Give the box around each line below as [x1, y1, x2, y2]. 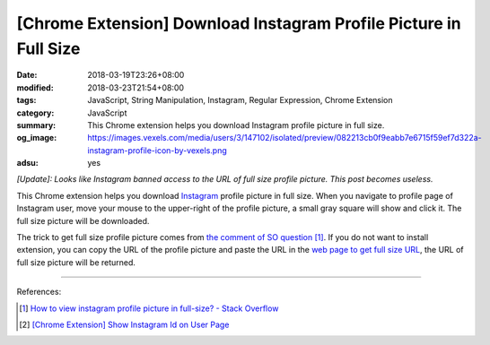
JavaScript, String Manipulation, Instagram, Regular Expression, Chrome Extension [87, 95, 394, 106]
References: [16, 287, 62, 298]
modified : [16, 82, 54, 93]
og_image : [16, 133, 57, 143]
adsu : [16, 158, 39, 168]
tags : [16, 95, 37, 106]
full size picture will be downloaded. [16, 215, 150, 226]
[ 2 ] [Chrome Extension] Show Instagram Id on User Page [19, 319, 230, 330]
